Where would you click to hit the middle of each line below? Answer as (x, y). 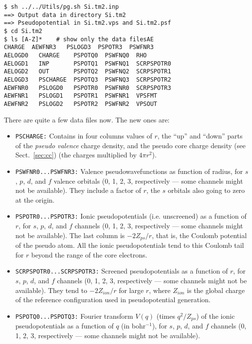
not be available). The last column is (70, 235)
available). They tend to (51, 290)
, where (160, 290)
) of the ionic (216, 316)
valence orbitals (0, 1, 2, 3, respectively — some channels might (148, 181)
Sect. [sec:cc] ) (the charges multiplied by (76, 155)
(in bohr (134, 326)
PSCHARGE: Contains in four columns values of (84, 136)
